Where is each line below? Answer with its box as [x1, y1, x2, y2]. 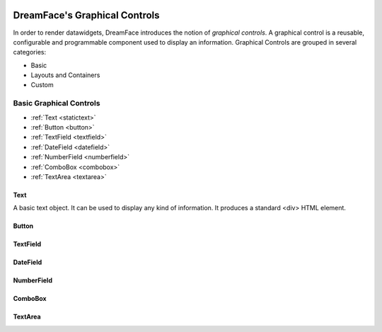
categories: [13, 48, 46, 57]
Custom [30, 81, 54, 89]
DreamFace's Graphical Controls [13, 9, 160, 21]
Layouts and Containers [30, 71, 100, 79]
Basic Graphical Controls [13, 98, 100, 108]
